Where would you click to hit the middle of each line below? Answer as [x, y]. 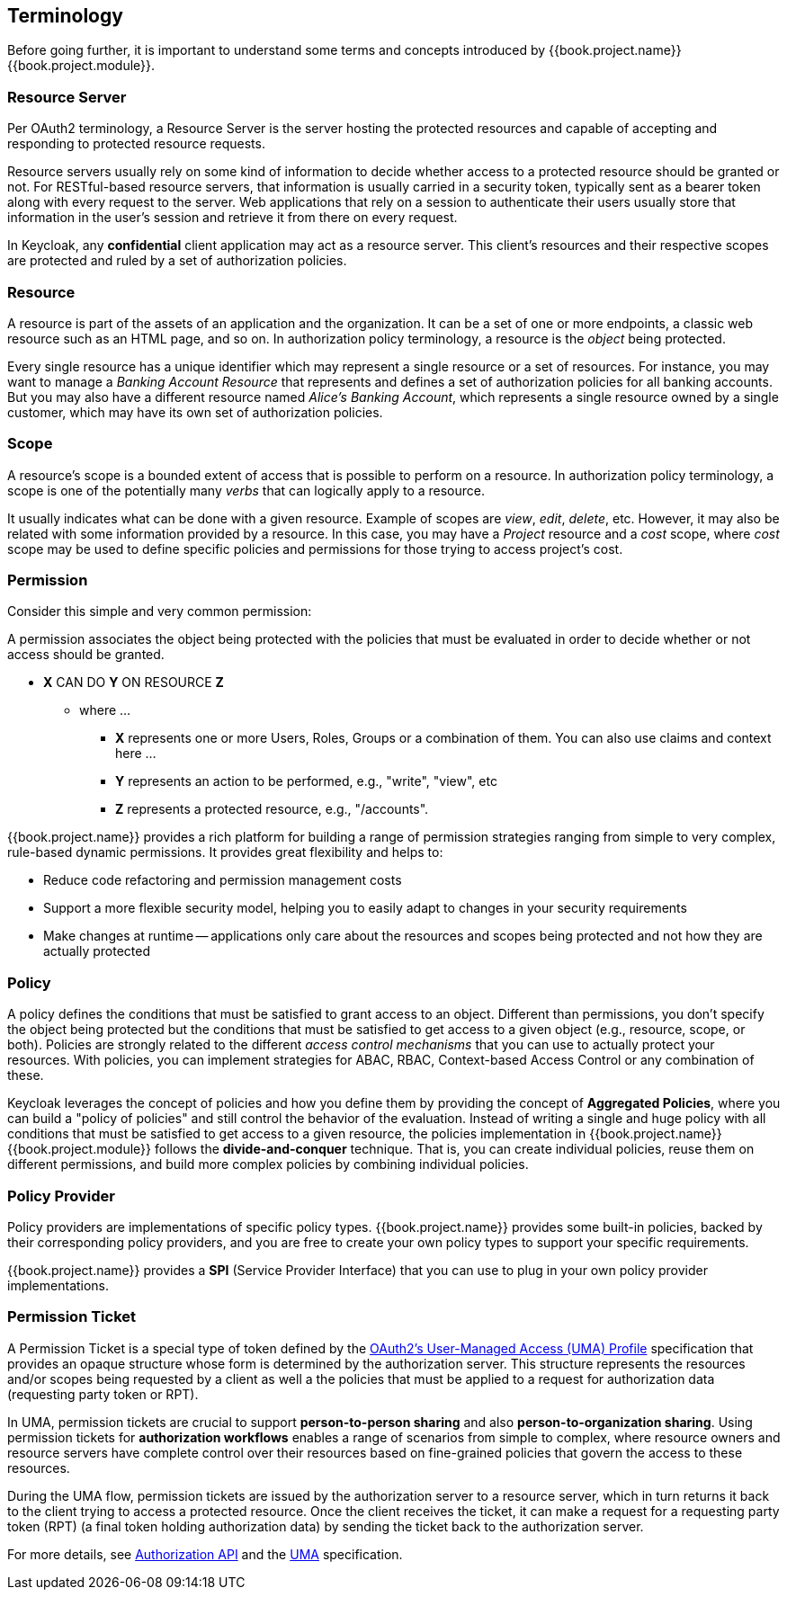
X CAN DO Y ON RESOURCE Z [134, 683]
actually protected [97, 951]
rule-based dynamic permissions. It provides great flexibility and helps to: [225, 852]
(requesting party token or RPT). [103, 1394]
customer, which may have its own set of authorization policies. [195, 412]
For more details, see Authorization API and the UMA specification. [205, 1554]
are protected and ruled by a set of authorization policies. [177, 261]
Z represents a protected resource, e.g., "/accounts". [272, 809]
